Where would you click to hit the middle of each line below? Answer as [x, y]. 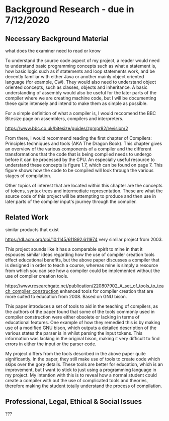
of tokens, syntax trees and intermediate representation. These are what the [84, 191]
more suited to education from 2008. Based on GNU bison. [66, 296]
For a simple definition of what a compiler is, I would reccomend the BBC [81, 113]
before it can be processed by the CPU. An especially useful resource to [80, 160]
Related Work [27, 217]
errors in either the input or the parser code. [51, 344]
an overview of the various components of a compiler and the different [78, 149]
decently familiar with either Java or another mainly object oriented [75, 76]
